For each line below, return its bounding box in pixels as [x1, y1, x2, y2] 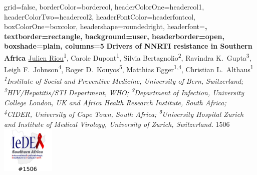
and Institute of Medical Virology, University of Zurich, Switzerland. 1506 [4, 118, 230, 129]
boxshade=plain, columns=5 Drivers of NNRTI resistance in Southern [4, 41, 252, 51]
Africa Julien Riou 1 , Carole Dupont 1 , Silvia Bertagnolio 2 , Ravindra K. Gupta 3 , [4, 51, 251, 63]
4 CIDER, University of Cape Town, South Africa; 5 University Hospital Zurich [4, 107, 244, 119]
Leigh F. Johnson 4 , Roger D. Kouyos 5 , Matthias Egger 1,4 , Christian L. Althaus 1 [4, 63, 253, 74]
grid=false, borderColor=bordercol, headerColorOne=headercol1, [4, 2, 204, 12]
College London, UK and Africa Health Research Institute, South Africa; [4, 97, 226, 107]
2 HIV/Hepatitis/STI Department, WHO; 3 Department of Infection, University [4, 86, 244, 98]
